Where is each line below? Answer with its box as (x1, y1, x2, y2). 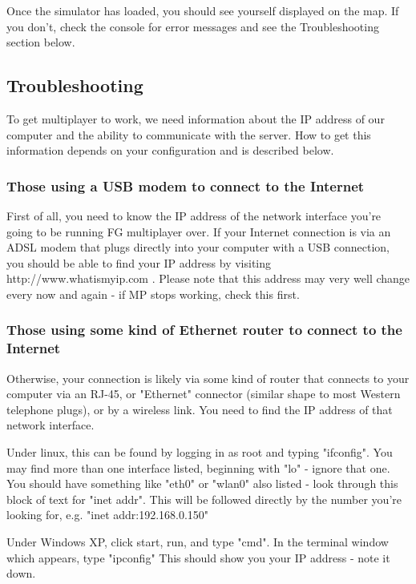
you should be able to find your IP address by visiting (6, 254, 272, 271)
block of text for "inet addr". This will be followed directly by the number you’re (6, 490, 402, 507)
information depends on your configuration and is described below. (6, 142, 334, 159)
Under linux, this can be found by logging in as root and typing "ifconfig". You (6, 444, 393, 461)
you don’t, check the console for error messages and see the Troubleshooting (6, 18, 379, 34)
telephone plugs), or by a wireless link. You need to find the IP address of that (6, 401, 393, 417)
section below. (6, 34, 75, 50)
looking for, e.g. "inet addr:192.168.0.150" (6, 506, 209, 523)
